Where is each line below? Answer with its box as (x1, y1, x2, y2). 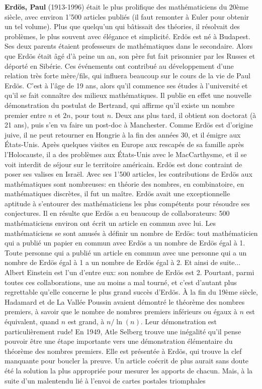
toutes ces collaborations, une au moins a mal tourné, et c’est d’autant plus (5, 277, 237, 287)
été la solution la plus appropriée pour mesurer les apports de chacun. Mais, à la (5, 365, 253, 375)
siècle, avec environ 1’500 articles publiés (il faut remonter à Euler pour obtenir (5, 11, 249, 22)
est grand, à (67, 316, 105, 326)
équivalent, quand (5, 316, 59, 326)
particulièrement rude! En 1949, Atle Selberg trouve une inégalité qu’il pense (5, 326, 241, 336)
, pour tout (70, 109, 105, 120)
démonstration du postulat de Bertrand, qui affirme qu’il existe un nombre (5, 99, 235, 110)
